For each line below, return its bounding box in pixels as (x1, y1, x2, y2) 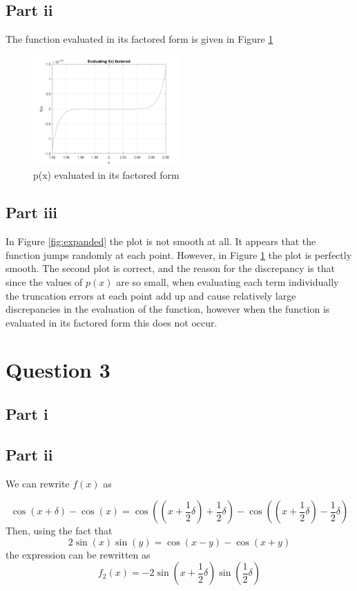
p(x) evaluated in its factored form (33, 168, 180, 182)
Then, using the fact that (6, 523, 113, 538)
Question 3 (6, 356, 110, 384)
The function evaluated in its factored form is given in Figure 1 (6, 32, 273, 46)
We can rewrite (6, 476, 70, 490)
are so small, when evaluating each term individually (116, 274, 339, 289)
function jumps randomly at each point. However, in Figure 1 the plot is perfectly (6, 247, 352, 262)
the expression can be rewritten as (6, 547, 151, 561)
